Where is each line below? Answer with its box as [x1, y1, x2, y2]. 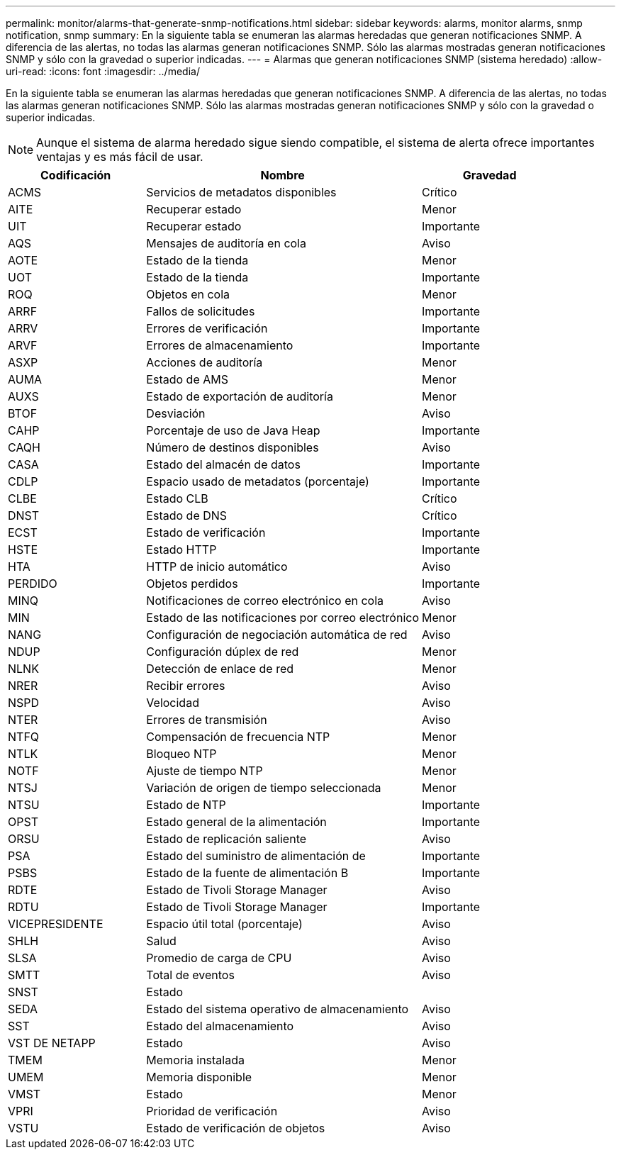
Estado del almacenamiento [146, 1019, 294, 1033]
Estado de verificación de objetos [146, 1121, 325, 1135]
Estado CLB [146, 491, 208, 506]
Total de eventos [146, 968, 235, 982]
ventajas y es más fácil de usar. [36, 150, 203, 164]
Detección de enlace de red [146, 662, 294, 676]
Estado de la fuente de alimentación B [146, 866, 349, 880]
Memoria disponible [146, 1070, 252, 1084]
